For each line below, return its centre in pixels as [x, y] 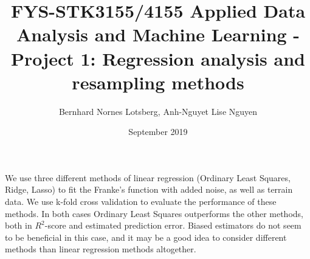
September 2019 [158, 132]
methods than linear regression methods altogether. [101, 249]
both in [19, 225]
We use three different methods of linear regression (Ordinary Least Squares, [148, 177]
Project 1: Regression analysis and [158, 58]
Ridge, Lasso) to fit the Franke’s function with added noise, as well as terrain [149, 189]
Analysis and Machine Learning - [158, 34]
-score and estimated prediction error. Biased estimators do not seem [173, 225]
